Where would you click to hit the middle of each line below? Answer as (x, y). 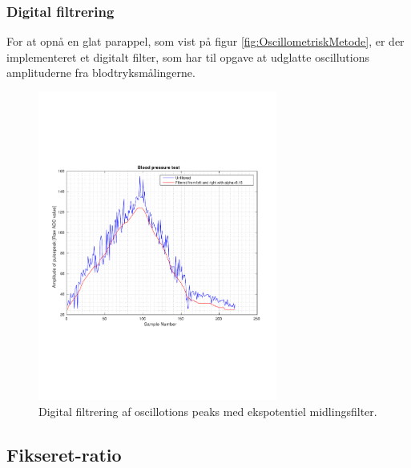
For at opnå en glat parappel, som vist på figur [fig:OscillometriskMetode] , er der (205, 41)
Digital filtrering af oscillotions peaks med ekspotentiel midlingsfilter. (208, 411)
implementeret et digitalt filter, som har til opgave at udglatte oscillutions (188, 56)
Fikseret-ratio (64, 454)
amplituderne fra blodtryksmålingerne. (101, 73)
